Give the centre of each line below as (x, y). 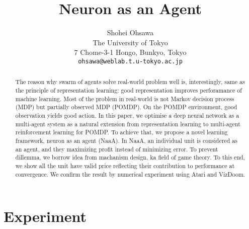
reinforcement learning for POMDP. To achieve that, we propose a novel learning (121, 132)
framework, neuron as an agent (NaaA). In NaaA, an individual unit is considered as (126, 140)
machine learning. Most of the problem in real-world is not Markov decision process (125, 98)
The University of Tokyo (130, 42)
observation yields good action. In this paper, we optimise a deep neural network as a (127, 115)
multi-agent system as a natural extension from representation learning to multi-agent (128, 124)
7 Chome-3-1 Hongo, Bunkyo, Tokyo (130, 52)
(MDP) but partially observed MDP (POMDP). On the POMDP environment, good (126, 107)
